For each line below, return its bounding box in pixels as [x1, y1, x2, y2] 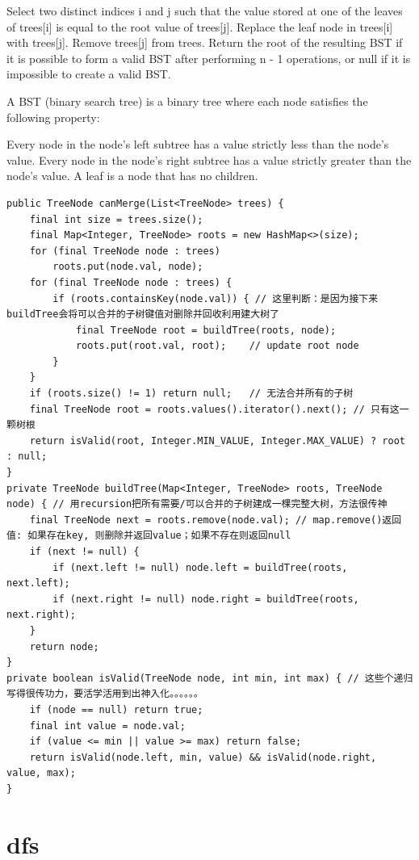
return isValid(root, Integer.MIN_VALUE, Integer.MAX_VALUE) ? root [29, 434, 405, 447]
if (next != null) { [29, 546, 140, 557]
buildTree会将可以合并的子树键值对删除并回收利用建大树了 [6, 308, 279, 321]
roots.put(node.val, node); [52, 261, 203, 273]
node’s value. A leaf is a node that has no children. [6, 167, 258, 184]
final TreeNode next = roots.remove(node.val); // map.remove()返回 [29, 514, 402, 526]
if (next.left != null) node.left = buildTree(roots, [52, 561, 348, 573]
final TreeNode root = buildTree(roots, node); [75, 324, 337, 336]
